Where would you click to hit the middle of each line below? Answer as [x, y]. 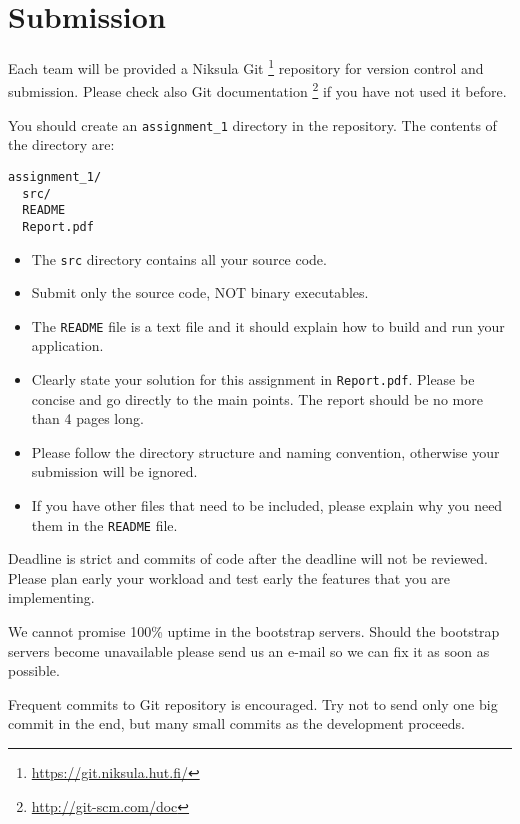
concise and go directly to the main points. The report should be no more [257, 398]
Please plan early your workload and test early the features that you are [229, 577]
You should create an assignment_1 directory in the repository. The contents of [252, 124]
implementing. [51, 597]
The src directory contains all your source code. [179, 258]
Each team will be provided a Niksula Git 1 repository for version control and [246, 66]
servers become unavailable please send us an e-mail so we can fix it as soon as [249, 650]
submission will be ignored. [114, 471]
